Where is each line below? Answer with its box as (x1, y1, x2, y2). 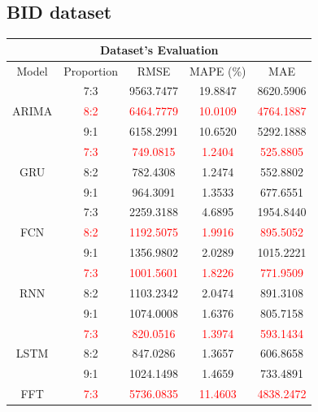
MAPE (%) (189, 62, 246, 79)
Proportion (63, 62, 119, 79)
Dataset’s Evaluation (100, 41, 219, 58)
